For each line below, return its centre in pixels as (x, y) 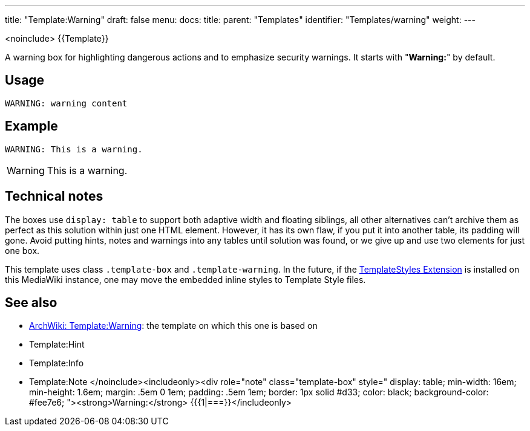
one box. (22, 250)
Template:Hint (57, 345)
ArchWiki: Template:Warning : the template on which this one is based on (173, 326)
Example (31, 126)
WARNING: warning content (66, 103)
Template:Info (57, 363)
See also (31, 302)
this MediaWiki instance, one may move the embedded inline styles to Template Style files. (185, 279)
